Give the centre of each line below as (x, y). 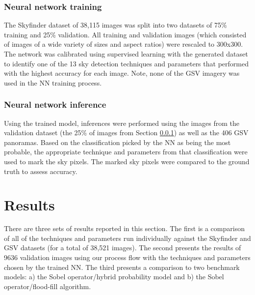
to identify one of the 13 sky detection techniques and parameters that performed (126, 63)
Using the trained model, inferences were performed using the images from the (122, 123)
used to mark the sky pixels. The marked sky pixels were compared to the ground (127, 161)
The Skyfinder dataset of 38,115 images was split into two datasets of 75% (115, 25)
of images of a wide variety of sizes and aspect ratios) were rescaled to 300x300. (124, 44)
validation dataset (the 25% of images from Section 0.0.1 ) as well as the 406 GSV (126, 133)
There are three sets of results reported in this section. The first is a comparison (124, 228)
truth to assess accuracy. (41, 171)
